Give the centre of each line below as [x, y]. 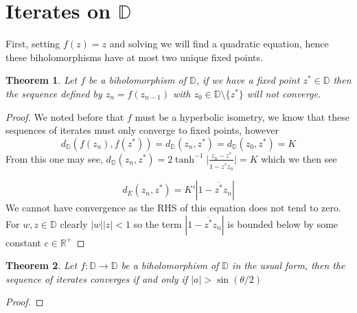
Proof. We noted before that [65, 116]
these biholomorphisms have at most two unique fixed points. [134, 57]
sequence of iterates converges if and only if [97, 278]
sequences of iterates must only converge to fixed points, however [142, 130]
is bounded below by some [283, 223]
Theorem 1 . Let [42, 80]
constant [23, 242]
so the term [158, 223]
